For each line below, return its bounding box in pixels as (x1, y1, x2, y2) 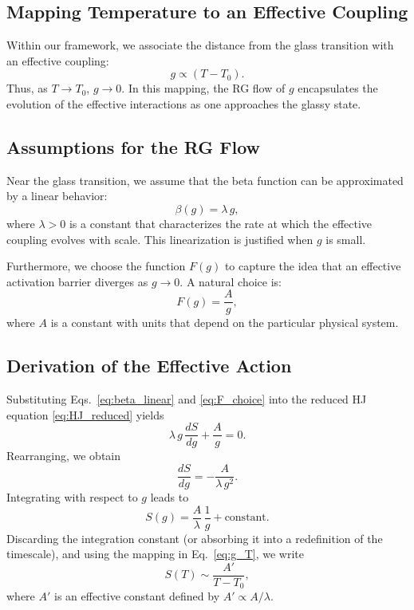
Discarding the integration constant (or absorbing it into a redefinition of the (6, 529, 383, 546)
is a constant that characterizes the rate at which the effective (69, 214, 373, 231)
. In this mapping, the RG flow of (121, 80, 286, 96)
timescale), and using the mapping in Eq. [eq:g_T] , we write (6, 545, 304, 562)
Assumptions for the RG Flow (6, 134, 261, 159)
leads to (150, 489, 189, 506)
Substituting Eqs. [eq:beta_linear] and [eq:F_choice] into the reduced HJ (6, 391, 367, 407)
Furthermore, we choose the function (6, 258, 186, 274)
